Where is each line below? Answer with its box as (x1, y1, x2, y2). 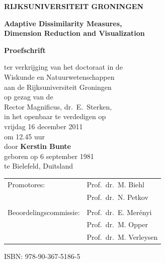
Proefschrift (4, 44, 46, 55)
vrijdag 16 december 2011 (4, 121, 83, 131)
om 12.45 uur (4, 131, 45, 141)
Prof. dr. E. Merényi (87, 206, 152, 217)
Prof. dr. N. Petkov (87, 191, 148, 202)
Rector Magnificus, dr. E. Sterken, (4, 101, 112, 112)
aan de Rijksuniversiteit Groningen (4, 81, 112, 92)
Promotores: (8, 179, 45, 189)
